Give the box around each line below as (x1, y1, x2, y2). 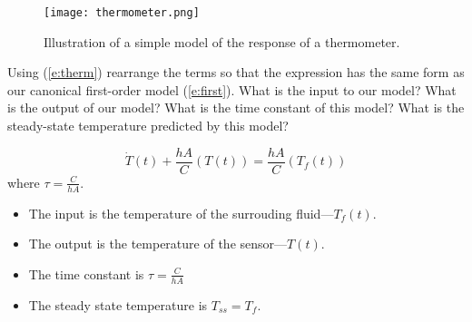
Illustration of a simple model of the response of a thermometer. (44, 32, 400, 51)
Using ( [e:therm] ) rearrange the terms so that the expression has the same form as (7, 63, 465, 82)
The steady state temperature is (28, 295, 208, 314)
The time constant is (28, 264, 144, 283)
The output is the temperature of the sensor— (28, 234, 288, 253)
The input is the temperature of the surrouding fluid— (28, 203, 334, 222)
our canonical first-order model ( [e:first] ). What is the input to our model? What (7, 80, 457, 99)
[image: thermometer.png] (44, 6, 200, 19)
